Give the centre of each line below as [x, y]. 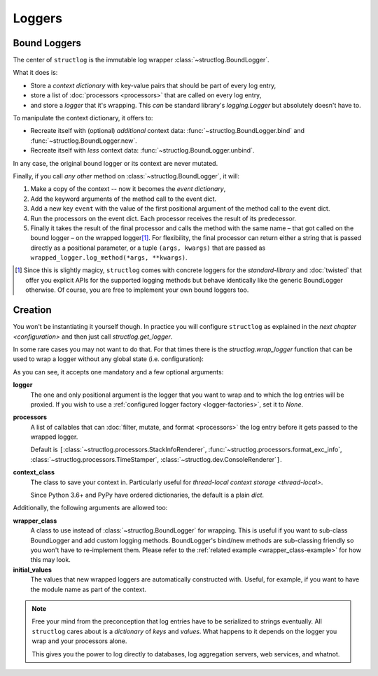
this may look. [51, 560]
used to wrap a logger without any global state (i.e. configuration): [108, 359]
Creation [32, 310]
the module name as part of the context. [89, 589]
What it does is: [35, 73]
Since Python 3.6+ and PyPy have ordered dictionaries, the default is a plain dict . [147, 495]
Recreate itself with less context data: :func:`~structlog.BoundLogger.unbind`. [142, 150]
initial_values [33, 570]
